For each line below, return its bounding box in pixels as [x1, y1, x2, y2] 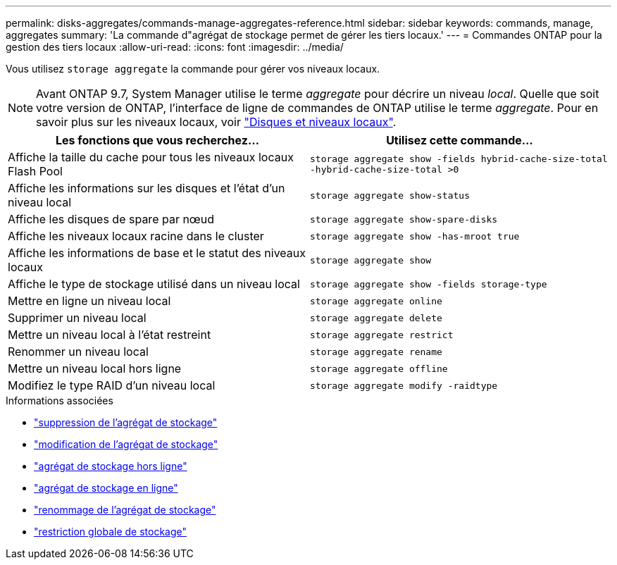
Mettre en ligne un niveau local [8, 294, 171, 308]
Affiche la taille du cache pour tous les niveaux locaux [8, 150, 294, 164]
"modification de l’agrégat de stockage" [34, 438, 218, 450]
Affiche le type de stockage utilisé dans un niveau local [8, 277, 300, 291]
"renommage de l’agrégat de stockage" [34, 504, 216, 516]
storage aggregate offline [310, 363, 448, 374]
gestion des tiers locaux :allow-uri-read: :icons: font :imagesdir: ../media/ [6, 41, 344, 53]
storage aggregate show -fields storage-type [310, 278, 547, 290]
